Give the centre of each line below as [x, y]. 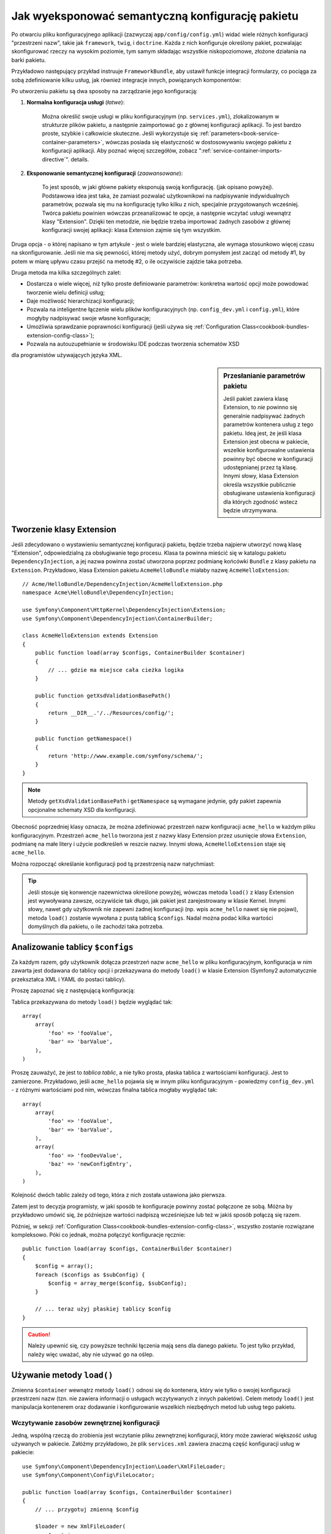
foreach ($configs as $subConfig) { [90, 1274]
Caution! [39, 1334]
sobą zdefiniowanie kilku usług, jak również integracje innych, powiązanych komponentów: [126, 80]
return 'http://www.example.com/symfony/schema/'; [126, 756]
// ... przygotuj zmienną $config [87, 1509]
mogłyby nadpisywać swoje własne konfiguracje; [89, 318]
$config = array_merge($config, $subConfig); [117, 1283]
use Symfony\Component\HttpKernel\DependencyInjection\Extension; [124, 610]
